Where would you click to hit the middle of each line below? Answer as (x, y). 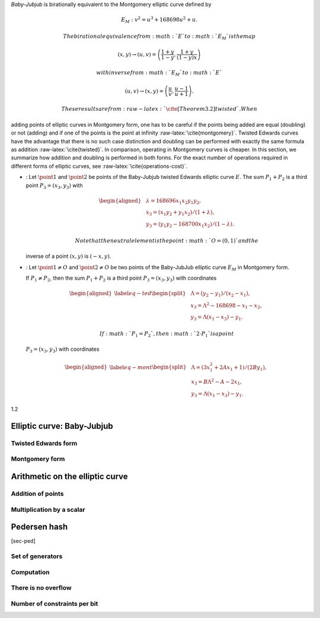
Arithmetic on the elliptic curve (69, 477)
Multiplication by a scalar (48, 510)
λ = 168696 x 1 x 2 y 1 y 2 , (174, 201)
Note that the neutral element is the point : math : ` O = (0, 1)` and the (167, 241)
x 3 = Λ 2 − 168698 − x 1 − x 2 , (226, 306)
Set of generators (37, 556)
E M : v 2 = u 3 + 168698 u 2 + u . (159, 20)
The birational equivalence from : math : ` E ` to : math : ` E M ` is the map (159, 37)
